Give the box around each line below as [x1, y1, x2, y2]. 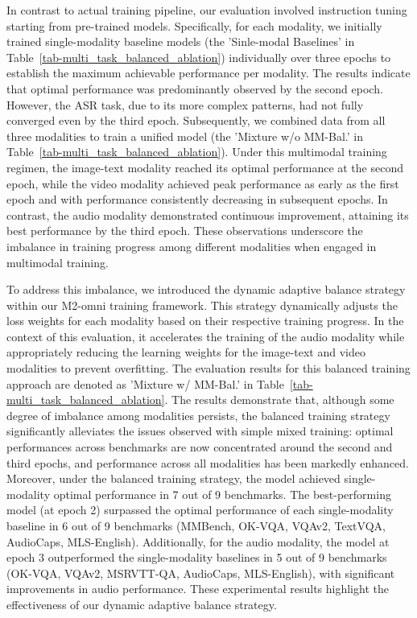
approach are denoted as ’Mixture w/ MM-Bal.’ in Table [6, 375, 284, 392]
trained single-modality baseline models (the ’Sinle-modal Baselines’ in [6, 33, 355, 50]
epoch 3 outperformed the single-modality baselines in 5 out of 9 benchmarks [6, 549, 387, 566]
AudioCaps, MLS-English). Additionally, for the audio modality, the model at [6, 533, 390, 550]
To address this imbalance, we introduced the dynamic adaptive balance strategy [6, 281, 406, 298]
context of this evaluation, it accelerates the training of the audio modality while [6, 328, 405, 344]
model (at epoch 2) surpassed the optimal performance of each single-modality [6, 501, 394, 518]
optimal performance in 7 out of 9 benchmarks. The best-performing [53, 485, 391, 502]
